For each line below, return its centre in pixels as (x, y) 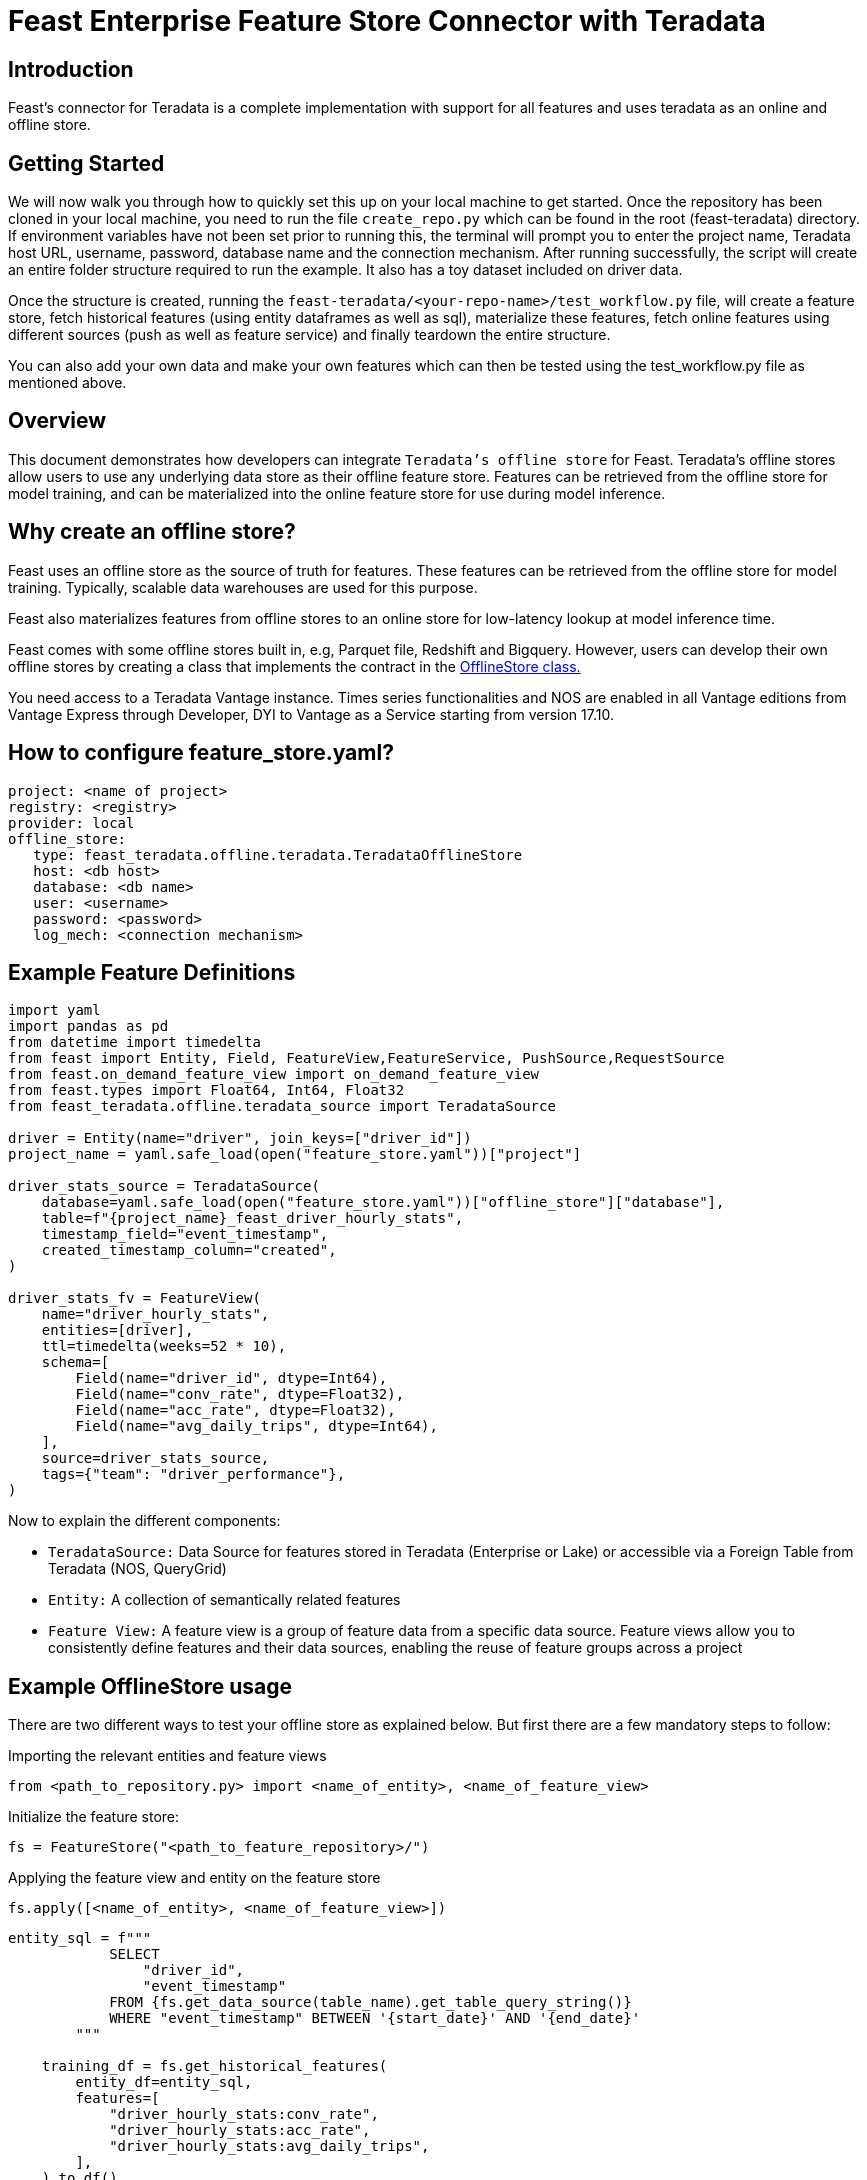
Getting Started (86, 163)
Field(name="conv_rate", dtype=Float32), (240, 1394)
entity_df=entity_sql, (164, 2082)
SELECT (134, 1954)
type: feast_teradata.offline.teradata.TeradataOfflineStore (278, 854)
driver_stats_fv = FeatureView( (134, 1298)
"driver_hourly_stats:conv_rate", (244, 2114)
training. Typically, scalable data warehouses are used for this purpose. (243, 587)
